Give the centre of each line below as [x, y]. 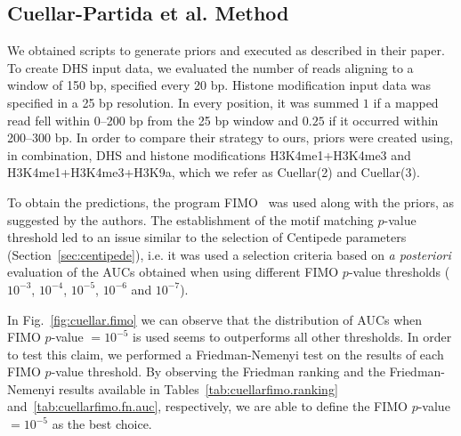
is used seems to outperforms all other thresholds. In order [292, 337]
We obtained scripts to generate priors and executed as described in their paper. [226, 50]
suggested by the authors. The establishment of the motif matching [190, 219]
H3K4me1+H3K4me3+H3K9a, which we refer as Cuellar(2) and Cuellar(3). [214, 172]
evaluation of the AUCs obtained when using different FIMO [173, 272]
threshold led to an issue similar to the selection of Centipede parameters [207, 237]
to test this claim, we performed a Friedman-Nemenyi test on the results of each [226, 354]
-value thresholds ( [399, 272]
